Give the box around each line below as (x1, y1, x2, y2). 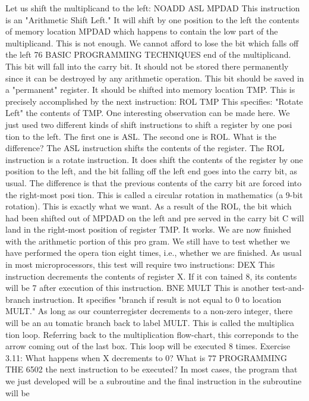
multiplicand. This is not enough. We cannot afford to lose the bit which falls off (5, 36, 299, 49)
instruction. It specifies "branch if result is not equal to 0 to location (33, 293, 282, 305)
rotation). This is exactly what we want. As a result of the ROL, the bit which (5, 200, 292, 212)
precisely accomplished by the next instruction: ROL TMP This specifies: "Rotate (5, 95, 303, 107)
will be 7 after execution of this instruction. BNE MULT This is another (5, 281, 269, 294)
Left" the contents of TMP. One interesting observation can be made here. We (5, 106, 290, 119)
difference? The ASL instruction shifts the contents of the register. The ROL (5, 142, 285, 154)
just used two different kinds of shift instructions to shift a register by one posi (5, 118, 292, 130)
